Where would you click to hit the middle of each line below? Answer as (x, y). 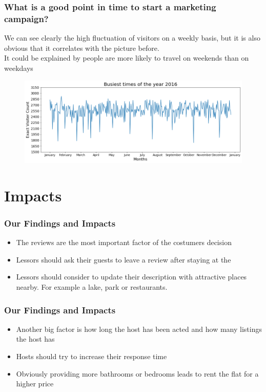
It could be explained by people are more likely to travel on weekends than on (127, 58)
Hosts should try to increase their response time (91, 356)
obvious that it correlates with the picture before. (82, 48)
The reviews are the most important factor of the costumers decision (124, 242)
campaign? (26, 18)
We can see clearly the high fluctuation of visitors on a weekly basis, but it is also (132, 38)
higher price (35, 384)
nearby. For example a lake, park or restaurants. (92, 286)
